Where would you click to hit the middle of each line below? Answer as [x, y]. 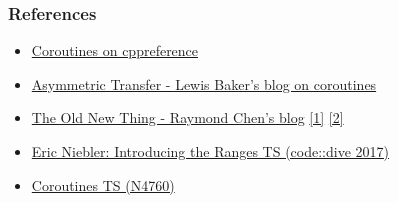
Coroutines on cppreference [115, 50]
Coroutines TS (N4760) [103, 184]
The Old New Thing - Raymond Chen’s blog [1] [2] [187, 117]
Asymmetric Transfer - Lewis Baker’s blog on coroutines [204, 83]
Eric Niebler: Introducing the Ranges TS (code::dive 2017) [210, 151]
